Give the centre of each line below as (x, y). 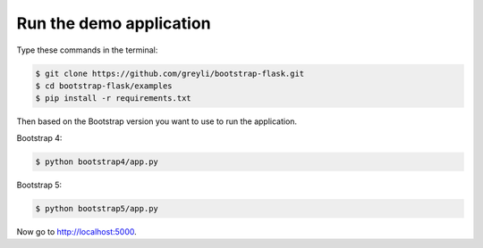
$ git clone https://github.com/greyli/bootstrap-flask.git (170, 73)
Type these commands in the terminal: (87, 50)
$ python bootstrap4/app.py (97, 161)
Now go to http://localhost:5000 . (77, 231)
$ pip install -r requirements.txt (113, 99)
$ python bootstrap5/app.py (97, 208)
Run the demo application (114, 23)
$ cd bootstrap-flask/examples (104, 86)
